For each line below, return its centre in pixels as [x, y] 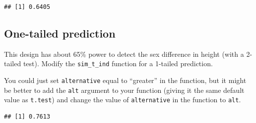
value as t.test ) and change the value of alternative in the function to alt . [123, 100]
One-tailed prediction [60, 33]
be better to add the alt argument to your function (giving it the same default [124, 90]
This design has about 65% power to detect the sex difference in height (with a [124, 54]
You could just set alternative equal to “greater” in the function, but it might [125, 80]
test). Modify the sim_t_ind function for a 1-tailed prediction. [118, 63]
